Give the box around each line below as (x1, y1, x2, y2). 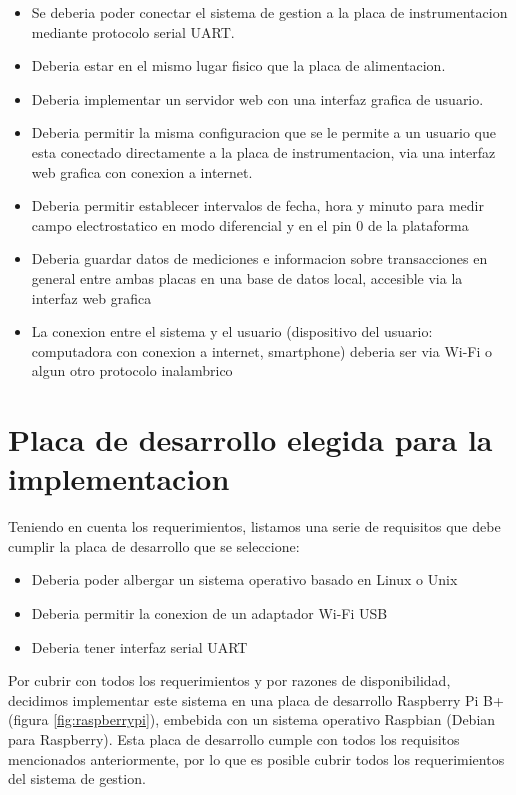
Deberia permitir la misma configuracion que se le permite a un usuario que (31, 122, 497, 143)
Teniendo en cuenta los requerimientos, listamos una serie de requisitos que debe (8, 516, 501, 537)
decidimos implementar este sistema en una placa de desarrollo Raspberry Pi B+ (8, 689, 504, 710)
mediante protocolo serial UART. (31, 21, 235, 42)
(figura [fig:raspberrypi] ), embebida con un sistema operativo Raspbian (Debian (8, 709, 496, 730)
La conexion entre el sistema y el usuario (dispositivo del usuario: (31, 321, 433, 342)
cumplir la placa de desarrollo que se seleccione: (8, 535, 300, 556)
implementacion (8, 458, 230, 499)
